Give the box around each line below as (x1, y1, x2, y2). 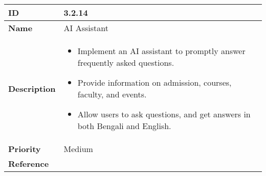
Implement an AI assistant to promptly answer (77, 45, 246, 57)
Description (8, 82, 56, 94)
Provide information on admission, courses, (77, 77, 232, 88)
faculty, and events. (77, 88, 147, 100)
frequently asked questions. (77, 57, 174, 68)
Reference (8, 158, 49, 169)
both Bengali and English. (77, 120, 171, 132)
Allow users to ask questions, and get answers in (77, 108, 251, 120)
